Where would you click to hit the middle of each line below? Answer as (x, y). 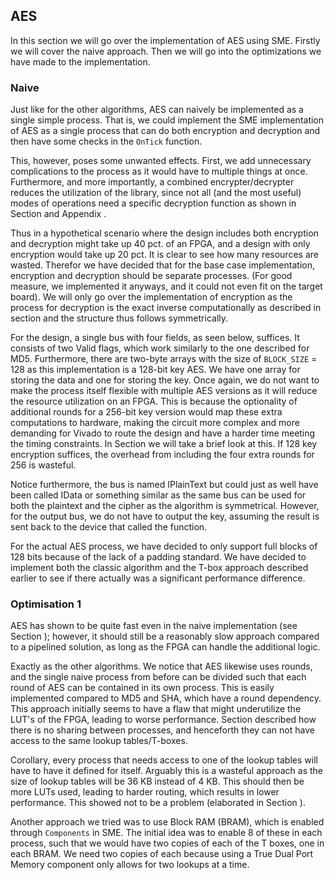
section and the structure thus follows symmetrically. (119, 318)
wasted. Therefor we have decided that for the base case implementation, (162, 265)
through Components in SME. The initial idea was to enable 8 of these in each (166, 833)
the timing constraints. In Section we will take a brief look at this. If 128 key (164, 444)
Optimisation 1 (46, 604)
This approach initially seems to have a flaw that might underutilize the (156, 709)
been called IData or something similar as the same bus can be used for (158, 495)
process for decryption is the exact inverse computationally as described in (166, 308)
